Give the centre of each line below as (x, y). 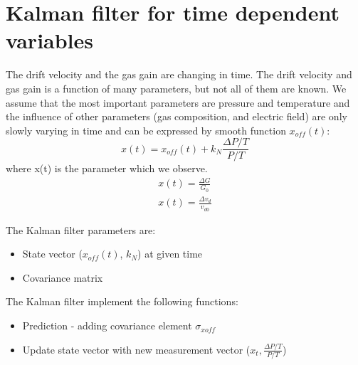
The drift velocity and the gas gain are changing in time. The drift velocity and (179, 74)
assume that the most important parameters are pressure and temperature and (178, 102)
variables (50, 40)
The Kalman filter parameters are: (81, 229)
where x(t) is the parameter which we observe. (107, 168)
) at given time (170, 254)
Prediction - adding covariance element (107, 326)
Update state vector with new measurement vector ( (136, 349)
